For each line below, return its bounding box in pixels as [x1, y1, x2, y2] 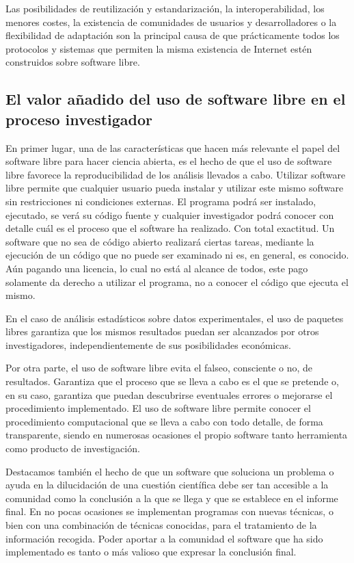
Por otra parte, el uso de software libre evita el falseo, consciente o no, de [5, 361, 313, 375]
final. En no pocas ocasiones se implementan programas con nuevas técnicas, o [5, 504, 333, 519]
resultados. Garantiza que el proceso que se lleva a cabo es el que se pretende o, [5, 374, 339, 389]
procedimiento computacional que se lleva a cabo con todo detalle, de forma [5, 414, 323, 428]
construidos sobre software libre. [5, 55, 140, 69]
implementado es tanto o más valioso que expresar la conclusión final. [5, 545, 297, 559]
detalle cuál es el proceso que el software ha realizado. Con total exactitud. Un [5, 221, 335, 235]
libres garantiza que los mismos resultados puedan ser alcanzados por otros [5, 324, 319, 339]
